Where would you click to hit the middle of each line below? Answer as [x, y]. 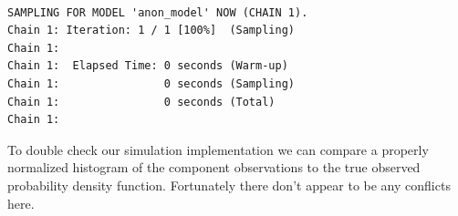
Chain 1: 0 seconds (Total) [141, 102]
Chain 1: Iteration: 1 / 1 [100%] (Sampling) [151, 31]
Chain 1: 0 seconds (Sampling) [151, 83]
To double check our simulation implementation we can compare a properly [218, 149]
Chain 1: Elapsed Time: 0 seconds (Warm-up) [148, 66]
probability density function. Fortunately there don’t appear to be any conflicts [229, 185]
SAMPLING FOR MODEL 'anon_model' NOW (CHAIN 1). [158, 12]
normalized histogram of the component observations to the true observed [214, 167]
